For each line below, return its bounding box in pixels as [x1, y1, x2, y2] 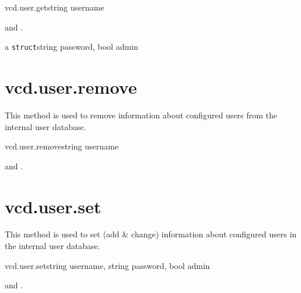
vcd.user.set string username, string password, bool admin [5, 259, 210, 271]
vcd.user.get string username [5, 1, 104, 13]
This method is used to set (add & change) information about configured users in [5, 228, 297, 240]
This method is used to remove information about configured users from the [5, 108, 278, 121]
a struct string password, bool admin [5, 40, 139, 53]
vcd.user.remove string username [5, 140, 119, 152]
